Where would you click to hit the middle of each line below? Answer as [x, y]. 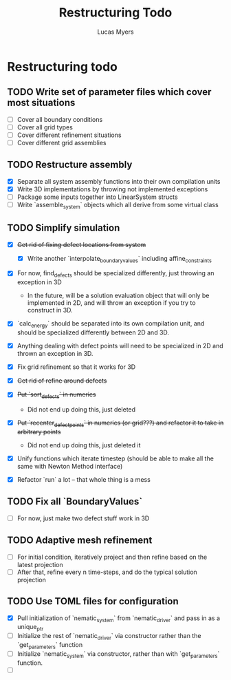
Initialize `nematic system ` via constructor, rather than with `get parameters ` [118, 654]
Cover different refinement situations [69, 135]
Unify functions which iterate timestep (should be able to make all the [115, 458]
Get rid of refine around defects [62, 381]
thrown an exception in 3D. [55, 354]
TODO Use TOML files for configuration [93, 601]
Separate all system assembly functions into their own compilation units [119, 181]
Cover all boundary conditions [60, 119]
